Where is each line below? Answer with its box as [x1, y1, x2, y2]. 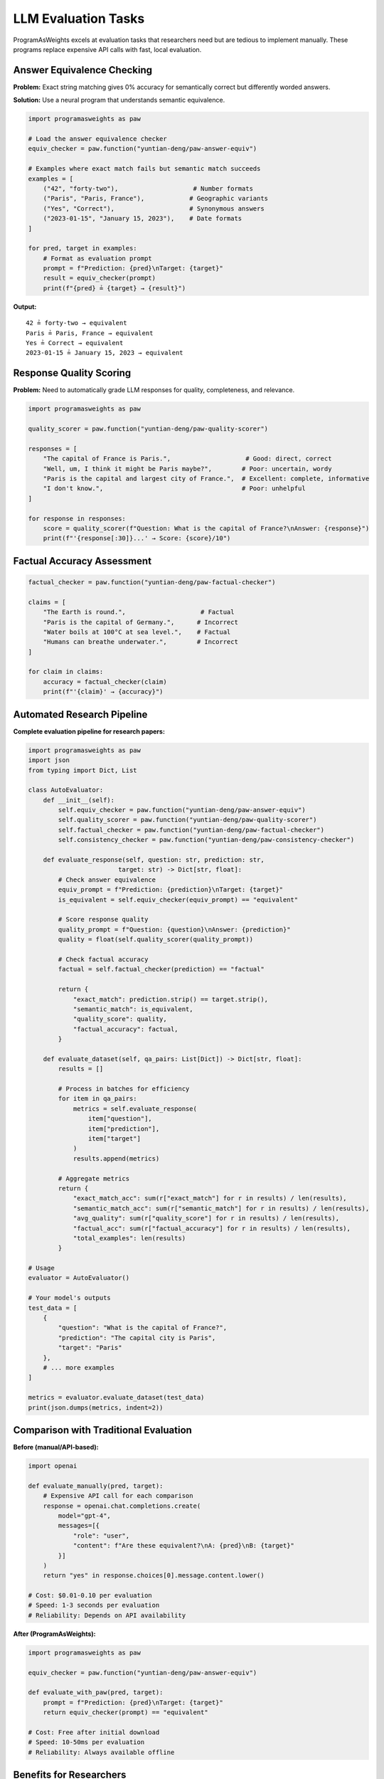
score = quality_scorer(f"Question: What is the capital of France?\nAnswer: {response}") [43, 524, 370, 532]
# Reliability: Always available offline [28, 1748, 175, 1756]
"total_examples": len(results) [73, 1234, 186, 1242]
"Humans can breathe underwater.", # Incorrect [43, 638, 238, 646]
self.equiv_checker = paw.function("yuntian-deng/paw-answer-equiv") [58, 806, 306, 814]
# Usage [28, 1264, 55, 1272]
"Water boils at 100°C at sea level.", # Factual [43, 628, 231, 636]
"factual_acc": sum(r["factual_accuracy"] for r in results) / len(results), [73, 1224, 351, 1232]
